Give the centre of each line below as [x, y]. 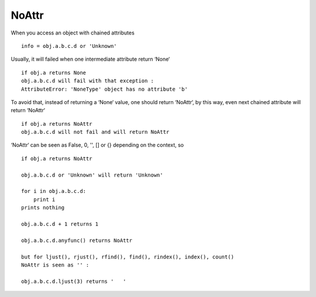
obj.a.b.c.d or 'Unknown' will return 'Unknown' [92, 175]
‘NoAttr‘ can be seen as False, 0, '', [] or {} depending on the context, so [97, 145]
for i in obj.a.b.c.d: [54, 191]
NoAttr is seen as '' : [55, 265]
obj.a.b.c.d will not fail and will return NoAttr [95, 132]
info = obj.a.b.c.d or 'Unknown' [69, 46]
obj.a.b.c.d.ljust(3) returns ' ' [74, 281]
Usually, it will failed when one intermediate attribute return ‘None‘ [90, 59]
